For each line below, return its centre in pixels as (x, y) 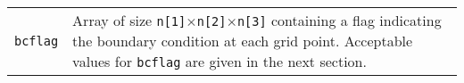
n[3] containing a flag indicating (339, 20)
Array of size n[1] (129, 20)
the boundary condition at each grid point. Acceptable (243, 41)
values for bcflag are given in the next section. (220, 61)
